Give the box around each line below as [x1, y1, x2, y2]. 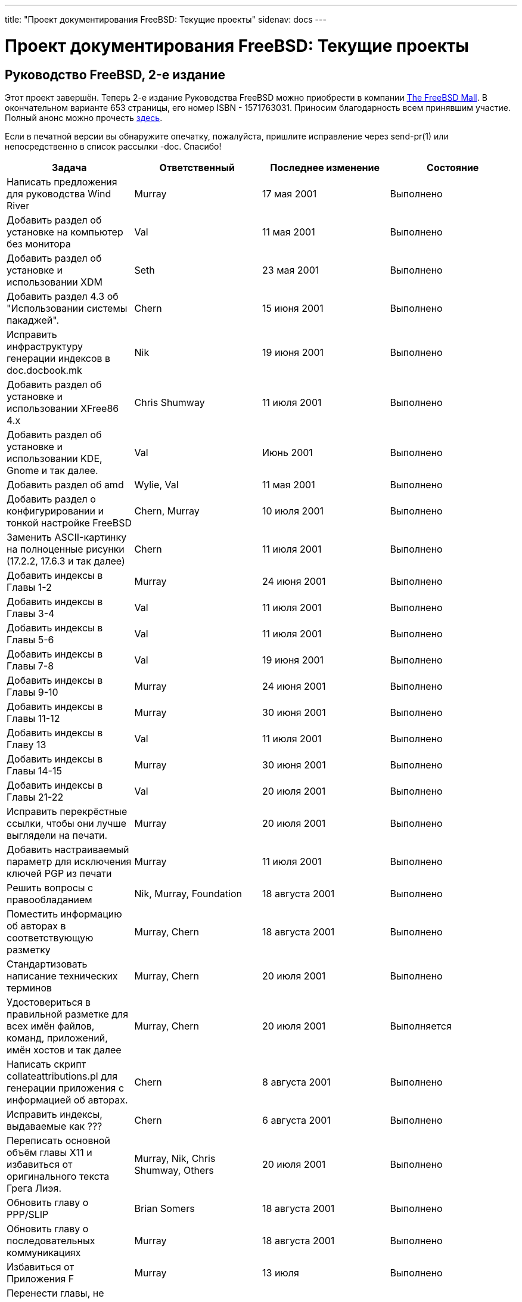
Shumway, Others [134, 1164, 214, 1176]
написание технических [7, 969, 118, 982]
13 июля [262, 1266, 299, 1279]
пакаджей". [7, 314, 59, 326]
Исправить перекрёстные [7, 805, 128, 817]
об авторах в [7, 919, 66, 932]
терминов [7, 981, 52, 994]
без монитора [7, 237, 71, 250]
